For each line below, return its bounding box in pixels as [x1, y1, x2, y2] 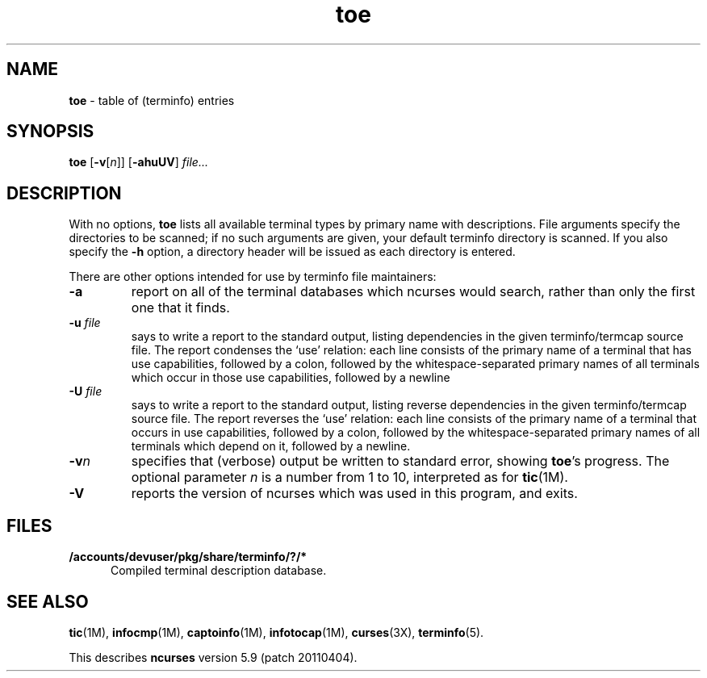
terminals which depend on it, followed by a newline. [131, 439, 411, 454]
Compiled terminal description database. [111, 563, 327, 578]
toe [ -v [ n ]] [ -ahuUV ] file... [69, 155, 208, 169]
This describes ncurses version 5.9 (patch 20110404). [69, 650, 358, 664]
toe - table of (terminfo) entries [69, 93, 235, 107]
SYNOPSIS [6, 121, 94, 142]
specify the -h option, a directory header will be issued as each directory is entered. [69, 245, 516, 259]
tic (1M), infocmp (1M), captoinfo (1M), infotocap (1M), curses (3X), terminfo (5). [69, 625, 484, 639]
